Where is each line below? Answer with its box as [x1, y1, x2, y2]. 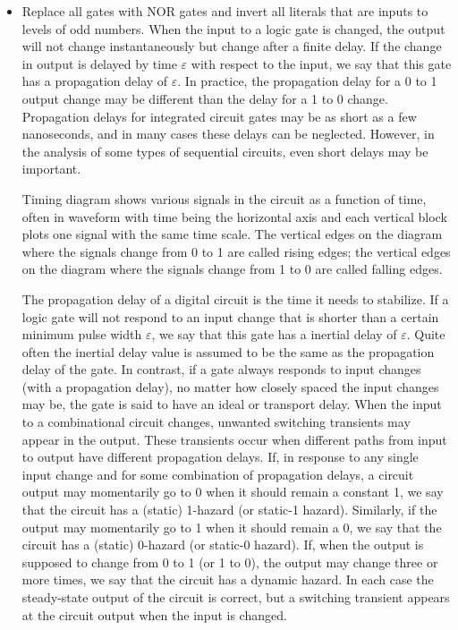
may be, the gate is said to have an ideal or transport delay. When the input [21, 395, 442, 413]
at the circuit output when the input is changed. [21, 605, 287, 624]
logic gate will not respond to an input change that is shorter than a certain [21, 307, 439, 326]
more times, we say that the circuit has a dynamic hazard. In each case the [21, 570, 434, 589]
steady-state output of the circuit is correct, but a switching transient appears [21, 588, 450, 606]
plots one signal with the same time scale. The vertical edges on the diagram [21, 225, 443, 243]
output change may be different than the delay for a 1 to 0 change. [21, 89, 388, 107]
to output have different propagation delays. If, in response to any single [21, 447, 419, 466]
